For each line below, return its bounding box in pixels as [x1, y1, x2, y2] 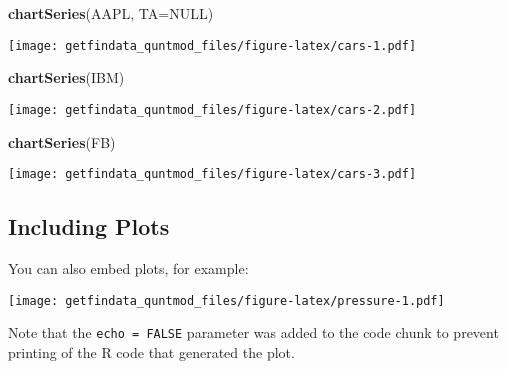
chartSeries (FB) [8, 131, 116, 152]
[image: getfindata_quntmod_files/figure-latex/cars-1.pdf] [8, 38, 417, 53]
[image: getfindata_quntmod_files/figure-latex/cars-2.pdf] [8, 102, 417, 117]
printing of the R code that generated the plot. [8, 341, 295, 362]
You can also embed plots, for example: [8, 257, 249, 278]
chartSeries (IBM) [8, 67, 125, 88]
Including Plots [8, 211, 170, 242]
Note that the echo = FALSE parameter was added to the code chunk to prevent [8, 322, 499, 343]
